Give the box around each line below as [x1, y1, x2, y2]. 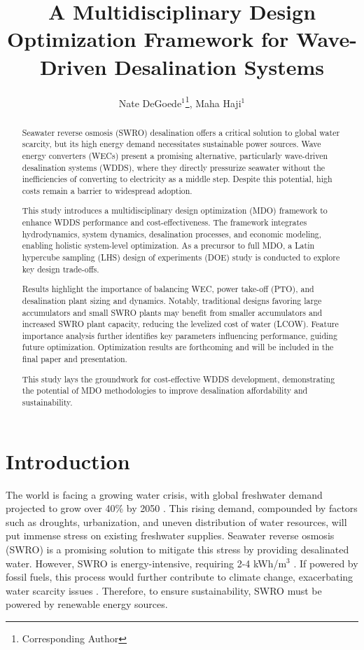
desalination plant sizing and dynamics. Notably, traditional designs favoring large [22, 294, 322, 306]
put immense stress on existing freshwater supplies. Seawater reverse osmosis [6, 528, 335, 543]
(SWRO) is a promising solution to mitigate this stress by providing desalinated [6, 541, 349, 556]
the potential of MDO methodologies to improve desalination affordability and [22, 385, 308, 396]
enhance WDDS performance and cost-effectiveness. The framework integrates [22, 216, 307, 228]
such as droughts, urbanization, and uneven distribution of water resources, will [6, 514, 347, 529]
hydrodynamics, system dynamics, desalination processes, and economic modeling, [22, 228, 322, 240]
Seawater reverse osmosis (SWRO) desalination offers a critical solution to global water [22, 126, 340, 138]
